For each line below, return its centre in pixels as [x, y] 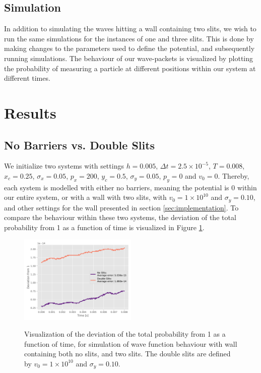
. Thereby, [234, 175]
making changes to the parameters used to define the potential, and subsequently [129, 48]
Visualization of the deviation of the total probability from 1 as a [125, 334]
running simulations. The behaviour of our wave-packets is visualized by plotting [129, 58]
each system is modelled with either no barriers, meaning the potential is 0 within [130, 187]
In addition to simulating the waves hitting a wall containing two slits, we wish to [130, 29]
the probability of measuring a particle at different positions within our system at [130, 68]
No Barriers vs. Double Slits [80, 145]
